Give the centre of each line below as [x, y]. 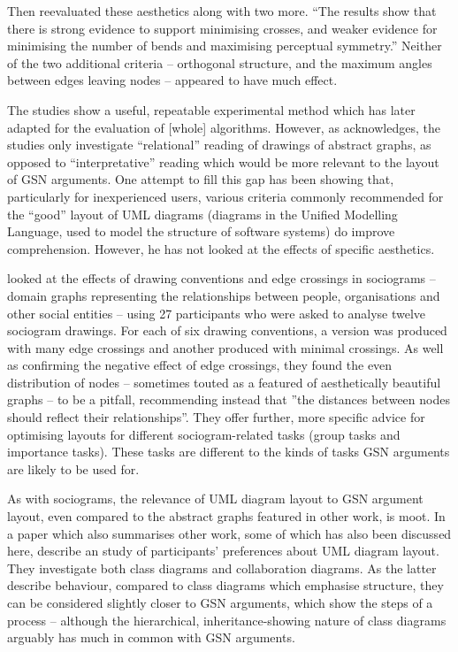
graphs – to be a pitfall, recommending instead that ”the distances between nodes [229, 399]
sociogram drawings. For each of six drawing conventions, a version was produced [227, 330]
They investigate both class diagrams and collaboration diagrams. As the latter [222, 568]
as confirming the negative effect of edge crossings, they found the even [200, 365]
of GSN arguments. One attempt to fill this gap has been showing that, [201, 179]
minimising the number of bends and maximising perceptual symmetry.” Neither [225, 46]
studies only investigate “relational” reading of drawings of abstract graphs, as [219, 145]
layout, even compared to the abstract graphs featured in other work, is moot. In [226, 516]
